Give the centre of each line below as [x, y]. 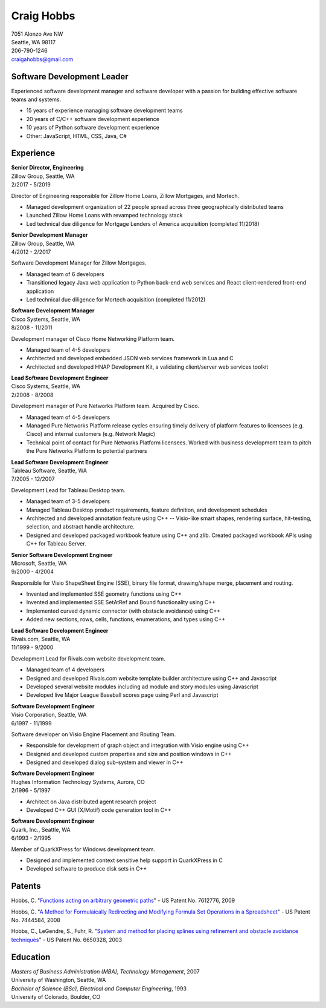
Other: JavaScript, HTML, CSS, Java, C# [76, 136]
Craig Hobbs [43, 16]
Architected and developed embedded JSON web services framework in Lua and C [130, 358]
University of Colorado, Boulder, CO [56, 996]
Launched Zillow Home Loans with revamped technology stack [104, 216]
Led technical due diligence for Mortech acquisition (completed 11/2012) [116, 299]
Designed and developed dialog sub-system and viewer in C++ [105, 762]
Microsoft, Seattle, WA [39, 563]
